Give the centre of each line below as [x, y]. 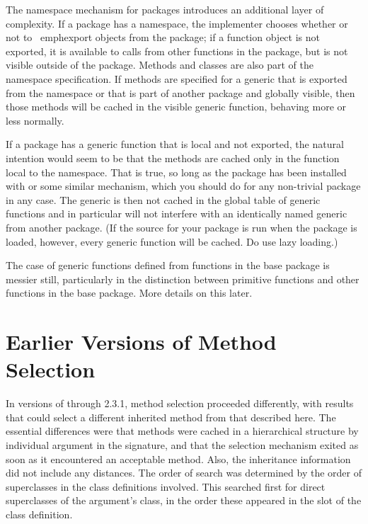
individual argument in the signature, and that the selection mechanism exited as [182, 444]
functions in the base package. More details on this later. [129, 293]
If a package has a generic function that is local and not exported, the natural [175, 144]
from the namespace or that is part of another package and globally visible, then [180, 92]
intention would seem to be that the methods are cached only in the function [173, 158]
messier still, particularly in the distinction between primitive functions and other [183, 279]
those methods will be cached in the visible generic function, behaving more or [176, 107]
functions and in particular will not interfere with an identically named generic [177, 213]
